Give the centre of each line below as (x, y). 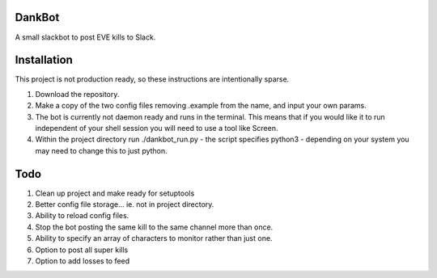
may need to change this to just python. (101, 150)
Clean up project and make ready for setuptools (115, 193)
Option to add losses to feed (83, 261)
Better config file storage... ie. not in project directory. (125, 204)
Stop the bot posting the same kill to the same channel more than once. (154, 227)
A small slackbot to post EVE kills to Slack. (85, 37)
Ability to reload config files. (82, 216)
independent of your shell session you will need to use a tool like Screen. (157, 128)
